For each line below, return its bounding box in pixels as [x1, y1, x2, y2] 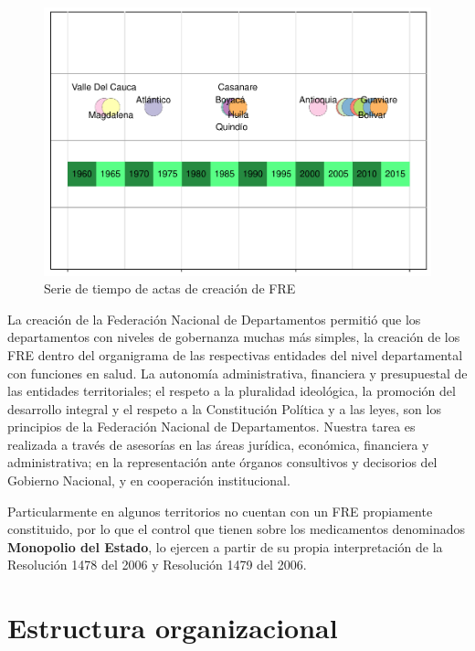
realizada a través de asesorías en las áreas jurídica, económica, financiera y [7, 434, 429, 454]
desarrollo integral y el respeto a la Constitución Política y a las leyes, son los [7, 399, 441, 418]
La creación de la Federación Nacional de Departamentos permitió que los [7, 309, 421, 328]
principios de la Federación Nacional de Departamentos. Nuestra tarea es [7, 417, 416, 436]
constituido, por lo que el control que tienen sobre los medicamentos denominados [7, 519, 465, 539]
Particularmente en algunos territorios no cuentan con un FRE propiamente [7, 501, 433, 520]
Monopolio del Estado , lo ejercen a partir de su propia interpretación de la [7, 537, 443, 556]
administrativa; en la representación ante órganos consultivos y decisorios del [7, 453, 438, 472]
